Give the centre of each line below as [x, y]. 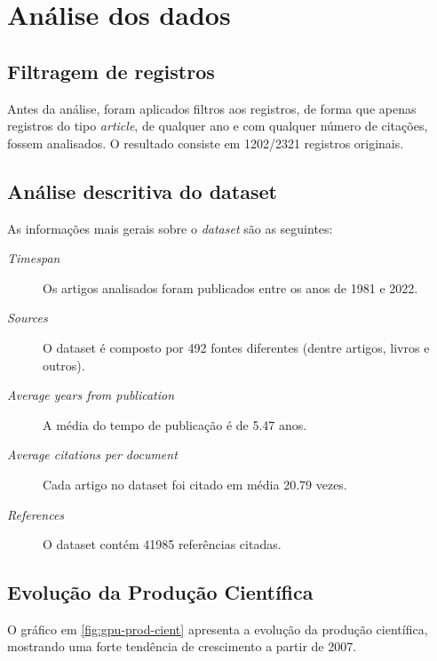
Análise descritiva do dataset [142, 191]
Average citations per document [92, 454]
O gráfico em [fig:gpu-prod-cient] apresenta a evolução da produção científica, [218, 629]
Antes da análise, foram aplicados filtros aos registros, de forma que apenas [212, 108]
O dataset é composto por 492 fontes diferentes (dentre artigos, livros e [236, 347]
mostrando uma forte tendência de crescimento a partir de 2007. [182, 646]
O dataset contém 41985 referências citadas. [162, 544]
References [36, 514]
